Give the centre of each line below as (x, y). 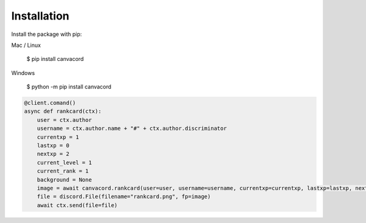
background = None (64, 179)
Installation (40, 16)
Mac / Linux (26, 45)
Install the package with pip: (47, 34)
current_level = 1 (64, 162)
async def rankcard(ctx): (63, 111)
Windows (23, 73)
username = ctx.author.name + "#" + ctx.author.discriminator (132, 129)
